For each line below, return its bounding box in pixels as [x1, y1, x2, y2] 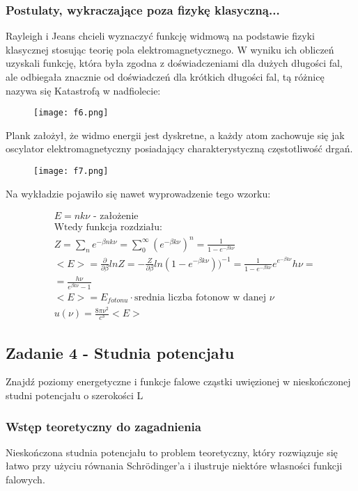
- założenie [93, 211, 139, 222]
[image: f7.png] [33, 166, 109, 177]
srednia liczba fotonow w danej [134, 292, 267, 303]
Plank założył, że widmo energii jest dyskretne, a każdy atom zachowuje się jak [6, 127, 345, 142]
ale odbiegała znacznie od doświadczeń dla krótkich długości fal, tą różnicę [6, 70, 325, 83]
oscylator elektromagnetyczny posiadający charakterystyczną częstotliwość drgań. [6, 141, 353, 156]
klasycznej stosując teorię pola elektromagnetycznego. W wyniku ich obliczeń [6, 42, 334, 56]
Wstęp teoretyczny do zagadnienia [6, 417, 201, 435]
